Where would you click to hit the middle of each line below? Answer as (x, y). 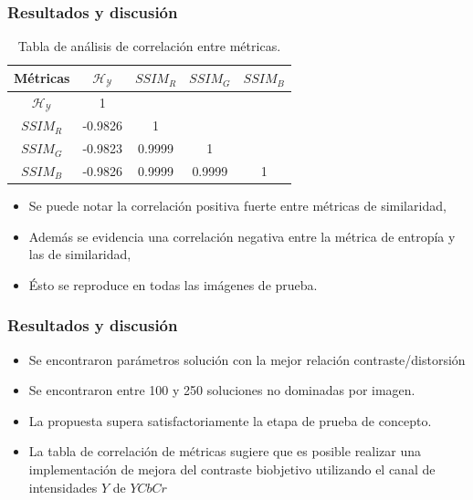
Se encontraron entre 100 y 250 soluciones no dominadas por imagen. (222, 390)
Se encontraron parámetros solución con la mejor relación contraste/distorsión (247, 359)
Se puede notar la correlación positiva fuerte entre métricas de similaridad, (237, 205)
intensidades (63, 487)
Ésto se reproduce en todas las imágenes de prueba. (173, 284)
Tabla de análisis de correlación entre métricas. (149, 46)
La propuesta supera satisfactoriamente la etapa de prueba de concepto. (230, 420)
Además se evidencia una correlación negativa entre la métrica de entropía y (242, 236)
